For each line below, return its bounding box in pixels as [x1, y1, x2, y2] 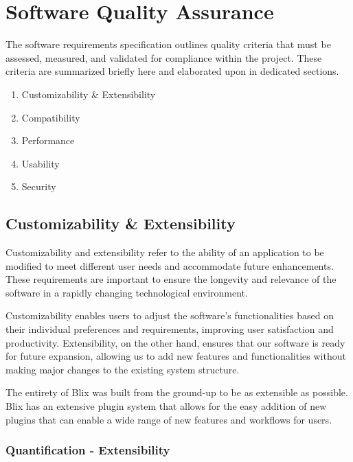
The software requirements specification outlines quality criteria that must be [5, 37, 331, 51]
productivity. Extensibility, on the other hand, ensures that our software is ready [5, 335, 345, 349]
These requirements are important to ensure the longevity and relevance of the [5, 272, 337, 286]
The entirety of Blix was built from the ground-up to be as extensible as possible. [5, 385, 348, 400]
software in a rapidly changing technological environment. [5, 285, 248, 299]
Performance [21, 133, 75, 148]
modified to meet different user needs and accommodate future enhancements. [5, 258, 334, 273]
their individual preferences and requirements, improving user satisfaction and [5, 322, 334, 336]
